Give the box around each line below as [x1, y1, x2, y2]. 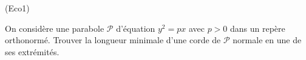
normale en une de [233, 34, 302, 46]
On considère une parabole [5, 22, 104, 34]
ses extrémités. [5, 45, 59, 58]
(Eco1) [5, 2, 30, 14]
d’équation [116, 22, 155, 34]
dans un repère [230, 22, 285, 34]
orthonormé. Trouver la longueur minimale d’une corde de [5, 34, 221, 46]
